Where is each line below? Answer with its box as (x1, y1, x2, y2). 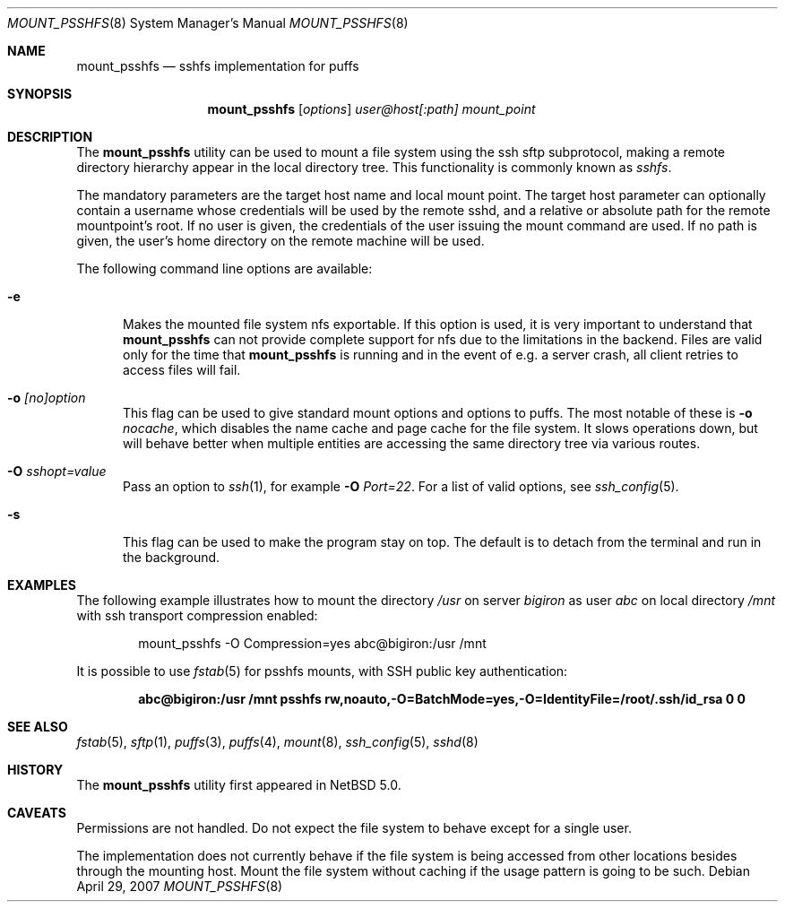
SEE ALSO (7, 719, 68, 734)
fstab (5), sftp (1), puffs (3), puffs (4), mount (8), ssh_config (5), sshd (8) (76, 734, 479, 749)
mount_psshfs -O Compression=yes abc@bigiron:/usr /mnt (138, 636, 487, 651)
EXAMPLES (7, 577, 76, 593)
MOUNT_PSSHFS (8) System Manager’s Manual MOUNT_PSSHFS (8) (7, 15, 409, 30)
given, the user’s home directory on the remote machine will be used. (76, 233, 485, 248)
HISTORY (7, 762, 64, 777)
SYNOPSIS (7, 86, 73, 101)
